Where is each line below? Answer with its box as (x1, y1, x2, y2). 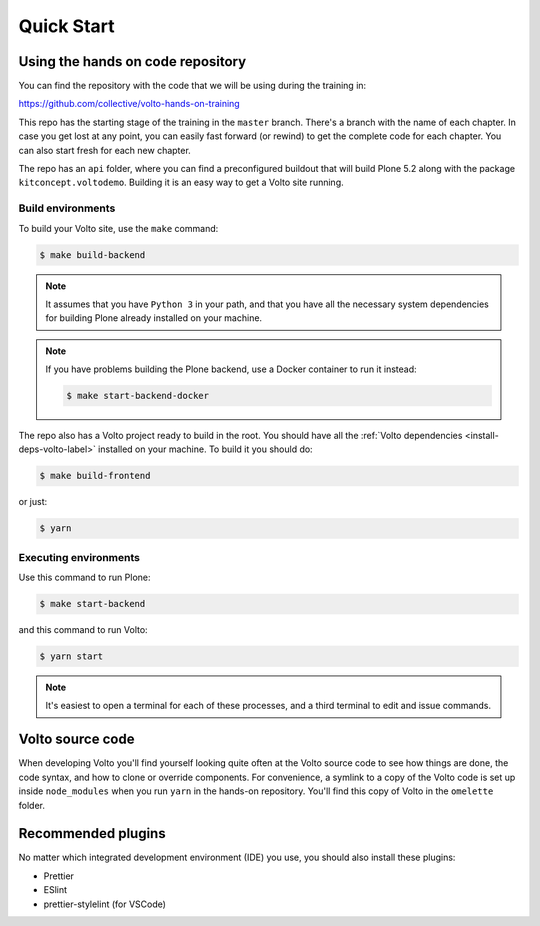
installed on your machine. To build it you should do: (98, 443, 314, 455)
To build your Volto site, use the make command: (18, 222, 219, 234)
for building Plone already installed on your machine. (45, 312, 263, 324)
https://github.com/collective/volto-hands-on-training (18, 98, 240, 110)
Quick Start (18, 15, 115, 37)
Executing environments (18, 550, 140, 564)
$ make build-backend (39, 249, 146, 260)
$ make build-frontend (39, 470, 151, 482)
